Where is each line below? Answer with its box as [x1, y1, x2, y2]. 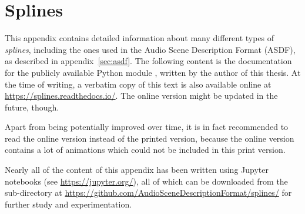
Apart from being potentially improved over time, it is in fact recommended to [5, 121, 289, 133]
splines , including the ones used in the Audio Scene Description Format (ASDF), [5, 43, 296, 55]
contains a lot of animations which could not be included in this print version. [5, 143, 286, 156]
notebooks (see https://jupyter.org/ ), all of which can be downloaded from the [5, 175, 288, 187]
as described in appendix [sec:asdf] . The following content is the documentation [5, 55, 292, 67]
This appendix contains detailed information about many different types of [5, 32, 274, 44]
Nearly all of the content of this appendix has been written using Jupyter [5, 163, 269, 176]
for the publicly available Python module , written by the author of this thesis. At [5, 66, 301, 78]
